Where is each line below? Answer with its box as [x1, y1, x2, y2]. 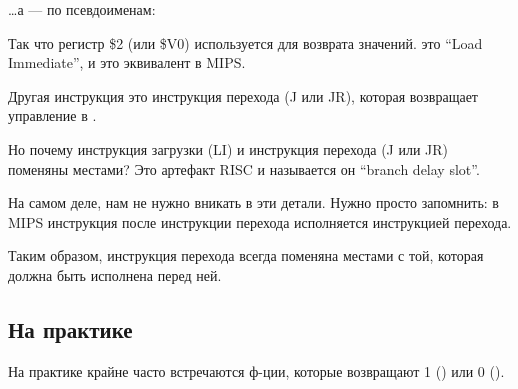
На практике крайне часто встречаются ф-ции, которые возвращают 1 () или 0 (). [8, 360, 505, 381]
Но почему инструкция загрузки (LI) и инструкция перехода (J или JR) [8, 138, 449, 159]
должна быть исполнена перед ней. [8, 264, 222, 285]
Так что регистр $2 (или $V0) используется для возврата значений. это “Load [8, 32, 483, 53]
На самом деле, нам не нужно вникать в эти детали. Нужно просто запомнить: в [8, 192, 499, 213]
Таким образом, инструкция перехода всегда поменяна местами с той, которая [8, 245, 484, 266]
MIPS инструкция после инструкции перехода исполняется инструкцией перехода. [8, 211, 512, 232]
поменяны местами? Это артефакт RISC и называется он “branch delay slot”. [8, 158, 480, 179]
